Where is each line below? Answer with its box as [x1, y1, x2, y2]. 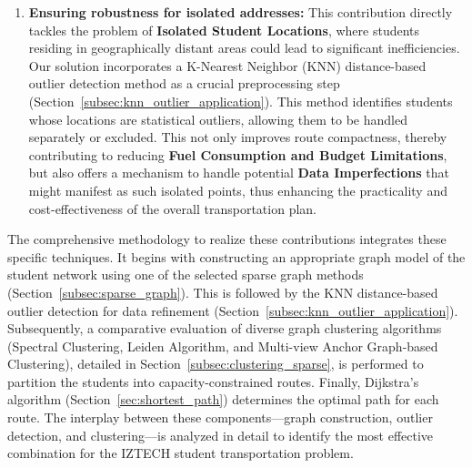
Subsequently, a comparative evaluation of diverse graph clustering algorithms [7, 319, 442, 338]
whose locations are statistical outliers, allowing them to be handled [28, 109, 407, 128]
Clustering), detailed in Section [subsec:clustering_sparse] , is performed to [7, 354, 424, 373]
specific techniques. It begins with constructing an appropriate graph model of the [7, 247, 466, 266]
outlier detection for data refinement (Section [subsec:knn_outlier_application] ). [7, 300, 458, 320]
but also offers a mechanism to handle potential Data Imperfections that [28, 163, 450, 182]
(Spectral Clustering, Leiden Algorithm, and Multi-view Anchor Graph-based [7, 336, 438, 355]
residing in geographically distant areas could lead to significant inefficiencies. [28, 38, 460, 57]
